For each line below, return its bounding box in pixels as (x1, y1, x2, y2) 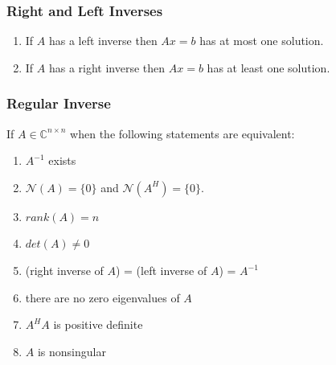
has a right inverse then (48, 59, 166, 76)
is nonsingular (37, 342, 106, 359)
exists (48, 152, 76, 169)
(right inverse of (25, 262, 104, 278)
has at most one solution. (199, 32, 324, 49)
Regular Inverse (6, 93, 111, 113)
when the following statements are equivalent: (70, 125, 295, 141)
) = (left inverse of (115, 262, 207, 278)
